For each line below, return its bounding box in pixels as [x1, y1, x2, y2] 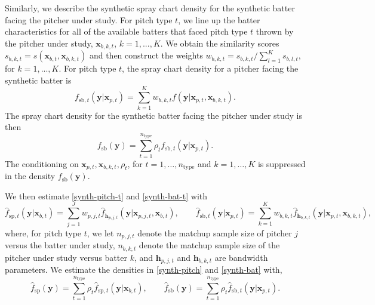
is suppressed [257, 157, 306, 170]
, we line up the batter [178, 13, 260, 26]
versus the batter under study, [5, 239, 115, 251]
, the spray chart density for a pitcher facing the [122, 62, 299, 75]
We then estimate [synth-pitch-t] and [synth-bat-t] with [5, 189, 208, 202]
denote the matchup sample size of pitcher [137, 226, 292, 239]
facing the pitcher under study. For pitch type [5, 13, 173, 26]
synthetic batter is [5, 73, 72, 86]
